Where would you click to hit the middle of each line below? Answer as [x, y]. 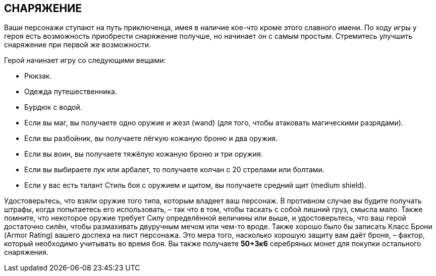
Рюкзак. [38, 76]
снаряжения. [26, 252]
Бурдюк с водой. [53, 107]
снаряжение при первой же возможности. [77, 45]
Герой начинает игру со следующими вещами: [85, 60]
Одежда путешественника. [71, 92]
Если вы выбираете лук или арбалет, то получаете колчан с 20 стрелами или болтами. [174, 170]
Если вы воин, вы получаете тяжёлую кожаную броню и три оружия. [144, 154]
